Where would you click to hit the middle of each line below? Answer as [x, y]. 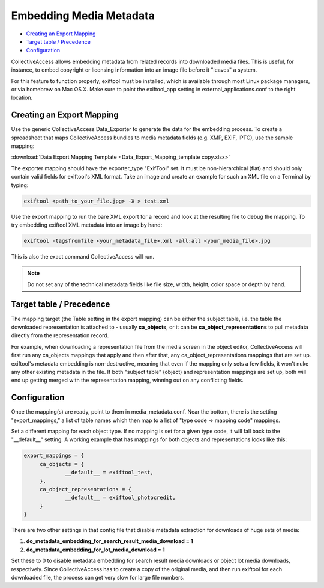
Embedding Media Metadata [83, 16]
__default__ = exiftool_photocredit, [121, 498]
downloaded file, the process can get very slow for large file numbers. [98, 578]
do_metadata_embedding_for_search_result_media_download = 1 [109, 541]
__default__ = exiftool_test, [109, 473]
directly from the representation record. [60, 335]
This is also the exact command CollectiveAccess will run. [82, 256]
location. [22, 98]
